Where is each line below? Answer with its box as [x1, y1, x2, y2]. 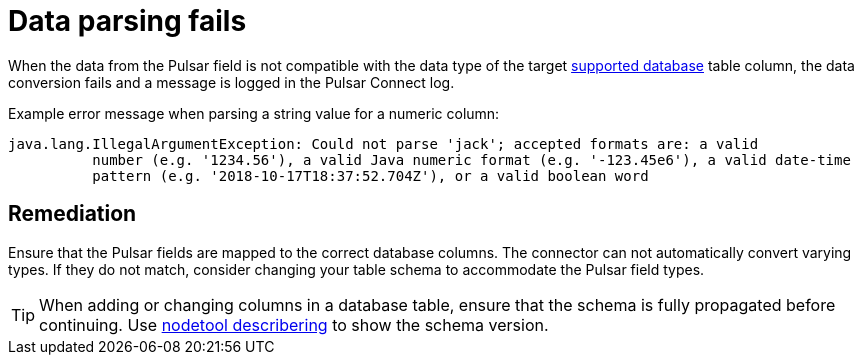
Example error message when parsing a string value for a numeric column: [8, 104, 500, 122]
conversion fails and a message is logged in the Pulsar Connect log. [8, 73, 455, 91]
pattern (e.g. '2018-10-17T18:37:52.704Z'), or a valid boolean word [92, 167, 649, 184]
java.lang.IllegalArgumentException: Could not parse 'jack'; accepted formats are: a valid [8, 135, 759, 152]
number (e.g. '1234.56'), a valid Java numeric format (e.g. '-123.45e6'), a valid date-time [92, 151, 851, 168]
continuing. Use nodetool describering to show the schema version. [39, 314, 549, 335]
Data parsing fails [8, 4, 247, 38]
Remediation [8, 201, 137, 227]
